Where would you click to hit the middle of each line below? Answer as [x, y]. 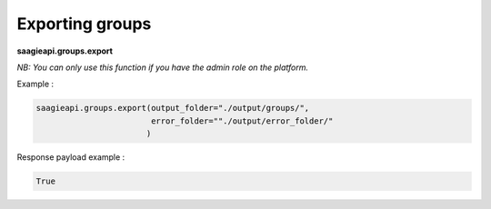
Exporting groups [84, 24]
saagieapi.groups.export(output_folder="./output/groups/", [173, 108]
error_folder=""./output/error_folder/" [242, 121]
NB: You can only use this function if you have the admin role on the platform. [163, 67]
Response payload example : [71, 157]
